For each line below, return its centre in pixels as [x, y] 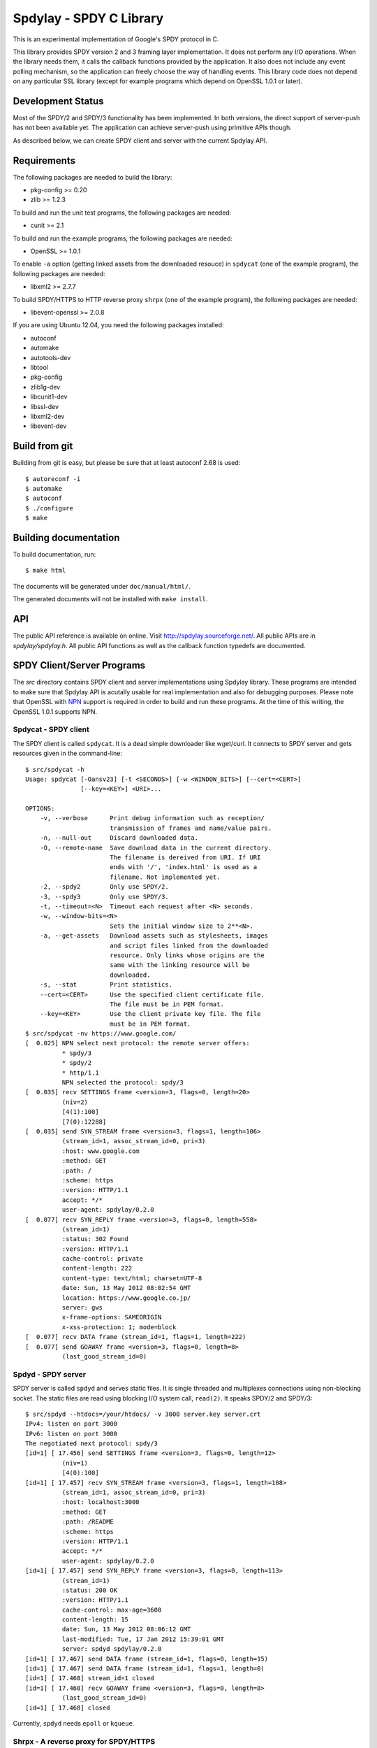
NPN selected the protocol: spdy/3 [123, 1083]
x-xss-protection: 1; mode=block [119, 1327]
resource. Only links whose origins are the [187, 955]
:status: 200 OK [90, 1590]
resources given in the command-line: [67, 753]
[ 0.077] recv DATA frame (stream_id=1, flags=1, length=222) [136, 1337]
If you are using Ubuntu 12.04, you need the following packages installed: [118, 325]
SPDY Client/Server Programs [79, 665]
